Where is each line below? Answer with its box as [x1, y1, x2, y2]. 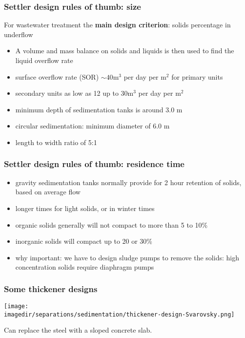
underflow [4, 29, 33, 39]
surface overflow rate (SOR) [15, 71, 99, 82]
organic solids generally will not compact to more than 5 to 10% [15, 219, 208, 230]
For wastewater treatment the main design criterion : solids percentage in [4, 20, 231, 30]
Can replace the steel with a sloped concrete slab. [4, 325, 152, 335]
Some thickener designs [4, 282, 98, 295]
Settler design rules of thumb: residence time [4, 158, 184, 170]
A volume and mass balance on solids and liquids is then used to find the [15, 45, 234, 56]
